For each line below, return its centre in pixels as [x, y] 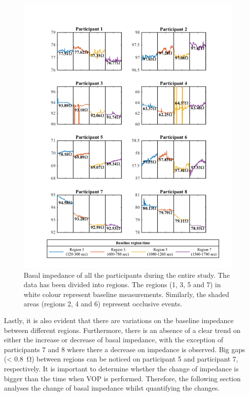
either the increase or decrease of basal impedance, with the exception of [114, 340]
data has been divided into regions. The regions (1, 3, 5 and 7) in [122, 284]
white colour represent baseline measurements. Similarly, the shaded [126, 294]
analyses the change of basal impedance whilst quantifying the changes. [112, 388]
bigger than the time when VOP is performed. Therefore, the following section [123, 378]
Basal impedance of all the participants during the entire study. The [127, 275]
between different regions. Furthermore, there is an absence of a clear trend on [122, 330]
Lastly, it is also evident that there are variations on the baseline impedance [119, 320]
